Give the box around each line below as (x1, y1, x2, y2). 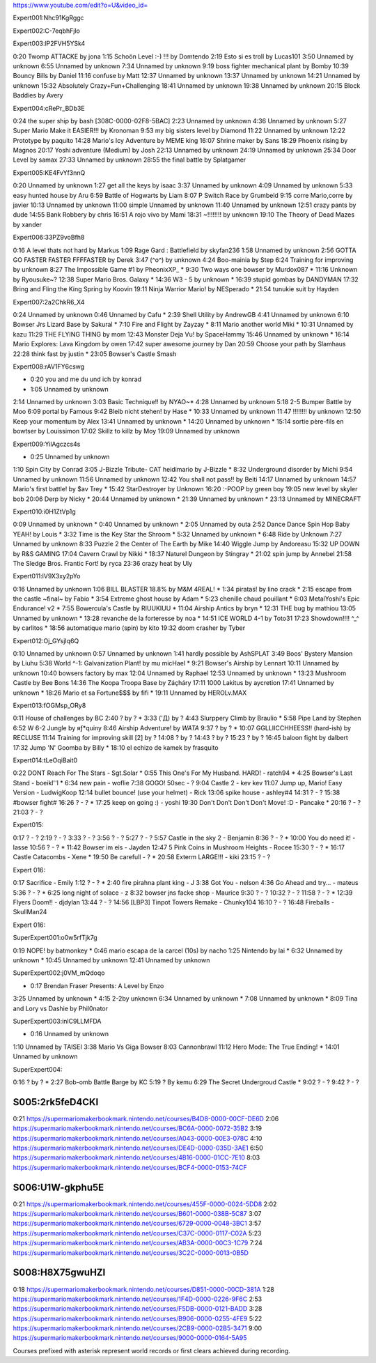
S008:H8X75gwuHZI (13, 1267, 106, 1279)
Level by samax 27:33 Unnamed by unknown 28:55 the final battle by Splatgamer (13, 155, 246, 164)
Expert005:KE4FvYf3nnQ (13, 168, 86, 177)
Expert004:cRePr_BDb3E (13, 104, 85, 112)
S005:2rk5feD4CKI (13, 1096, 99, 1108)
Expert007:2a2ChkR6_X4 (13, 298, 85, 306)
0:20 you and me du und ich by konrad (30, 375, 142, 383)
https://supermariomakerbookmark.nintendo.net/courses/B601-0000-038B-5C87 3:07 (13, 1210, 262, 1218)
